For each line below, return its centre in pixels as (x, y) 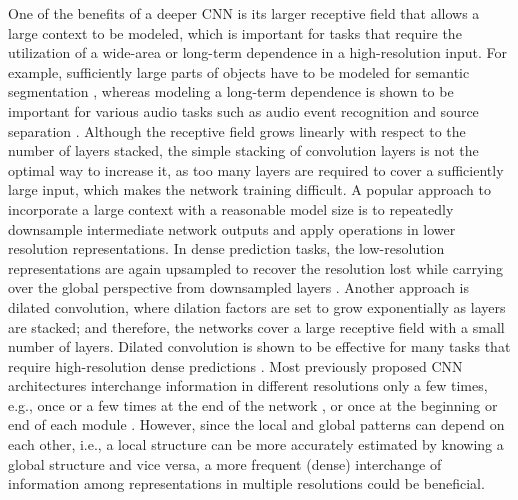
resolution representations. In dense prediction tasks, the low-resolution (226, 248)
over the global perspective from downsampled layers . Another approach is (238, 287)
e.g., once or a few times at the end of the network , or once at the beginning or (253, 404)
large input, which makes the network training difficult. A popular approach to (249, 189)
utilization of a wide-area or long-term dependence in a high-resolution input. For (258, 52)
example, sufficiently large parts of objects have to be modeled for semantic (239, 71)
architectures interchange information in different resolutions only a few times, (248, 385)
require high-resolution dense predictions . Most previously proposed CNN (235, 365)
